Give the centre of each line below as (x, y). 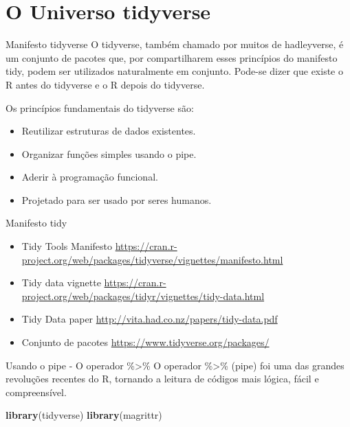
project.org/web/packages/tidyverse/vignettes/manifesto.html (152, 259)
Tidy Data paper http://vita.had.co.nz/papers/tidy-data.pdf (150, 319)
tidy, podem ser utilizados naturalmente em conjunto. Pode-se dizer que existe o (174, 71)
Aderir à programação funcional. (90, 177)
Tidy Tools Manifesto (67, 246)
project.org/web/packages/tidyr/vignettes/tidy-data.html (143, 296)
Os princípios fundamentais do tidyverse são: (100, 107)
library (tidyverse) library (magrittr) (84, 415)
